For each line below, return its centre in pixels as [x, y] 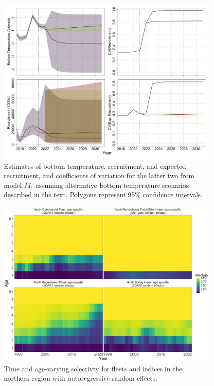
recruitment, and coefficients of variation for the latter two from [99, 175]
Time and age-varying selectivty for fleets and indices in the [93, 368]
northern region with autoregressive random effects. [81, 378]
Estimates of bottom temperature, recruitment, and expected [95, 166]
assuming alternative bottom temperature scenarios [112, 185]
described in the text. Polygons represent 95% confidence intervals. [103, 194]
